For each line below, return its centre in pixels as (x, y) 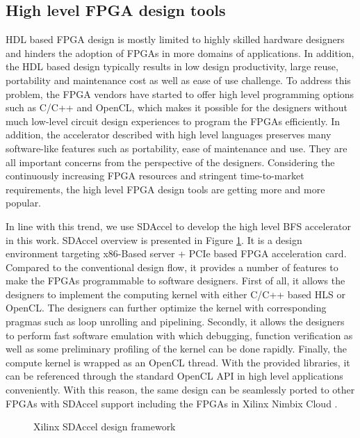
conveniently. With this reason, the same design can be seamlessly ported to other (180, 390)
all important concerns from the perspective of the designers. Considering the (170, 162)
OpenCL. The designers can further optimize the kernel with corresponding (166, 308)
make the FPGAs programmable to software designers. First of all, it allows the (175, 281)
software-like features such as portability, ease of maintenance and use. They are (177, 148)
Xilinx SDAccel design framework (105, 427)
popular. (24, 203)
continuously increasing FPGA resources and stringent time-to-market (155, 176)
